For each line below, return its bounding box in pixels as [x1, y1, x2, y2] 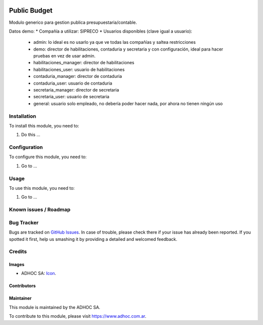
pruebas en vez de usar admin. [33, 53, 96, 59]
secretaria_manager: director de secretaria [33, 87, 119, 93]
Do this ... [21, 132, 41, 138]
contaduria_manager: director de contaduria [33, 73, 122, 79]
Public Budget [9, 6, 53, 15]
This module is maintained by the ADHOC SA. [9, 304, 101, 310]
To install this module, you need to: [9, 123, 79, 128]
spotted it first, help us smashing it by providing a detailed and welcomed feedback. [9, 236, 177, 242]
